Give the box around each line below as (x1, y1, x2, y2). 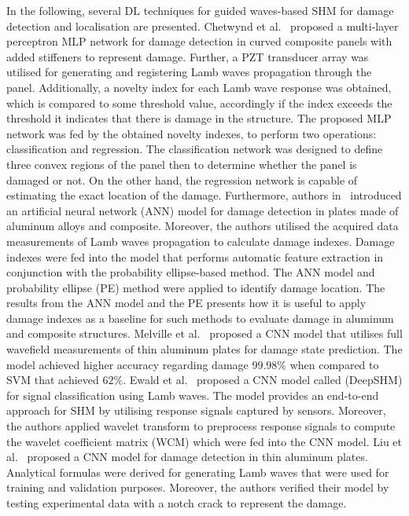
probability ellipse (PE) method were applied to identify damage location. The (6, 279, 385, 295)
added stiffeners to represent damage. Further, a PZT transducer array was (6, 48, 369, 64)
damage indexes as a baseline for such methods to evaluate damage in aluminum (6, 309, 394, 326)
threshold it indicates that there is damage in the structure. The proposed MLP (6, 110, 392, 126)
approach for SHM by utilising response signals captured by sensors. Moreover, (6, 402, 386, 419)
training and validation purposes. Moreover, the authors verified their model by (6, 479, 389, 496)
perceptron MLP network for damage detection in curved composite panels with (6, 33, 392, 49)
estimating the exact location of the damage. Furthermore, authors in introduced (6, 187, 402, 203)
